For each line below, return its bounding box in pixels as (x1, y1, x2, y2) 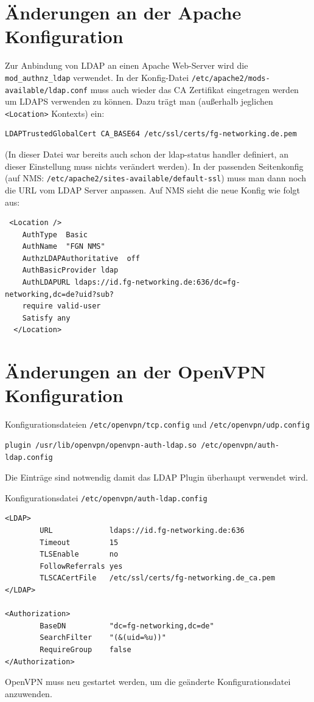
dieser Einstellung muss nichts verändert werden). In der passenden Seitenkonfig (5, 159, 304, 172)
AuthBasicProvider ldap (22, 266, 119, 275)
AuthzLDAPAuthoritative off (22, 254, 140, 263)
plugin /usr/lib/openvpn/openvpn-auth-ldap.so (5, 441, 197, 450)
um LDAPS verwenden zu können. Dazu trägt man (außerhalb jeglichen (5, 95, 273, 108)
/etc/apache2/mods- (191, 74, 270, 83)
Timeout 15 (40, 538, 119, 547)
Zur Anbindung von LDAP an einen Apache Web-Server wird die (5, 59, 248, 72)
